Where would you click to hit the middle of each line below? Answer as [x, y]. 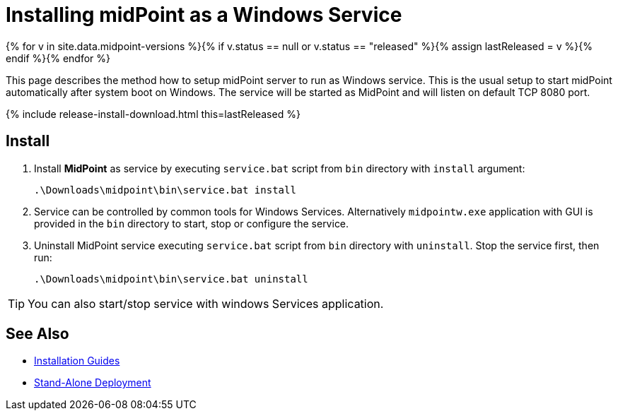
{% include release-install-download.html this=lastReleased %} [153, 114]
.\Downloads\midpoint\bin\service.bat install [165, 190]
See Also [37, 334]
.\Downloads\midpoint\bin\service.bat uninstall [171, 279]
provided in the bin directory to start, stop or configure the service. [192, 223]
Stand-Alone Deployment [93, 383]
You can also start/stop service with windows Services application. [206, 303]
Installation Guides [77, 361]
